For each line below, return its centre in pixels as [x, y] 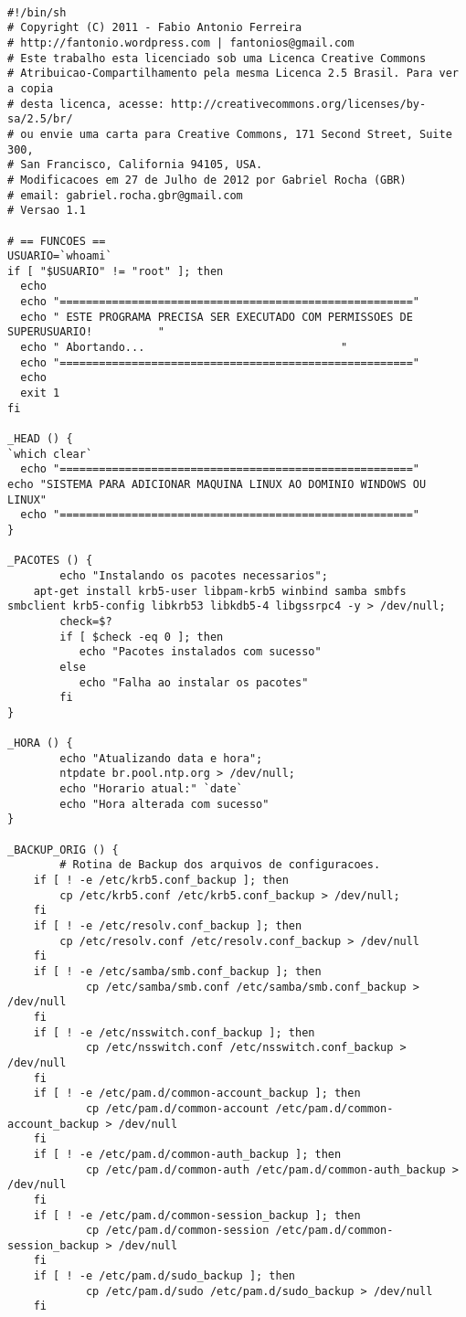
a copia [31, 88]
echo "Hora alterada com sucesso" [164, 804]
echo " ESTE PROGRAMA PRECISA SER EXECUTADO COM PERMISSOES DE [217, 317]
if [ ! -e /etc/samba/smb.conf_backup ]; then [177, 972]
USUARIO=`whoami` [60, 256]
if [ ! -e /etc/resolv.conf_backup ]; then [168, 926]
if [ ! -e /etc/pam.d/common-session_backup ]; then [197, 1215]
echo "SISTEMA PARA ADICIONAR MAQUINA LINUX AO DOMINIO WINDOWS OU [217, 484]
